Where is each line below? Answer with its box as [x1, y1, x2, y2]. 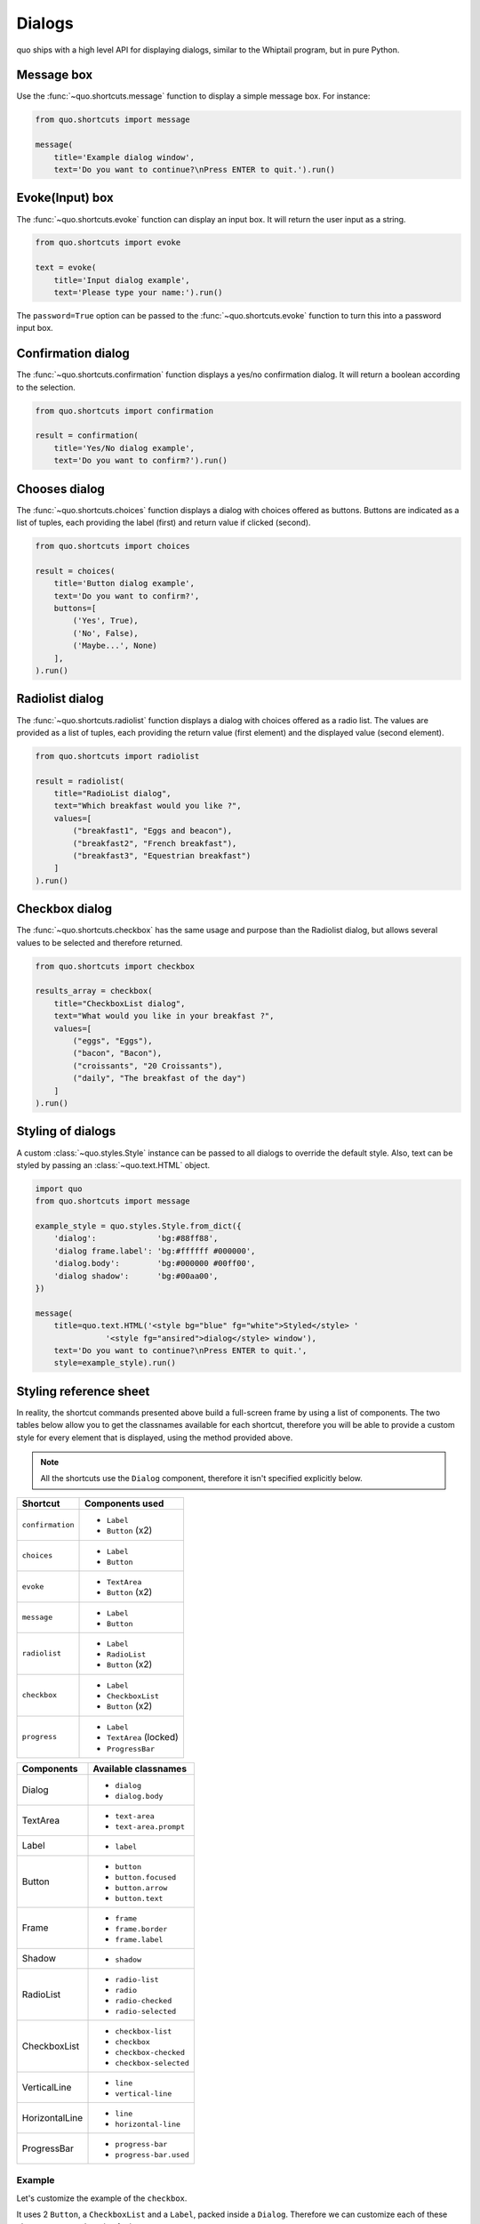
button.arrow [115, 1882, 168, 1892]
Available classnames [92, 1762, 187, 1775]
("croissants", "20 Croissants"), [72, 1060, 223, 1071]
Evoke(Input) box [16, 190, 115, 205]
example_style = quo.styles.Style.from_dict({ [35, 1221, 242, 1231]
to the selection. [16, 382, 76, 392]
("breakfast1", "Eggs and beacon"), [72, 826, 233, 836]
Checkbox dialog [16, 901, 113, 916]
